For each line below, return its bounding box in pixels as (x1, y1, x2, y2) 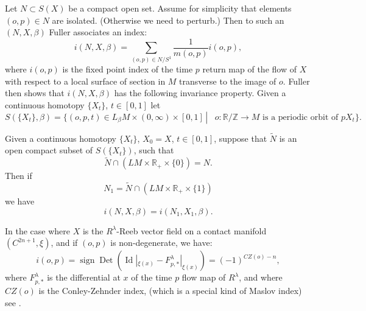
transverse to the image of (179, 74, 276, 87)
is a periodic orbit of (262, 113, 339, 122)
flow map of (181, 271, 226, 284)
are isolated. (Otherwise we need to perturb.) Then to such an (52, 13, 284, 26)
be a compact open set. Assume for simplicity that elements (68, 2, 292, 14)
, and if (51, 236, 78, 249)
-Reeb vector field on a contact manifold (116, 224, 267, 237)
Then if (5, 169, 32, 182)
